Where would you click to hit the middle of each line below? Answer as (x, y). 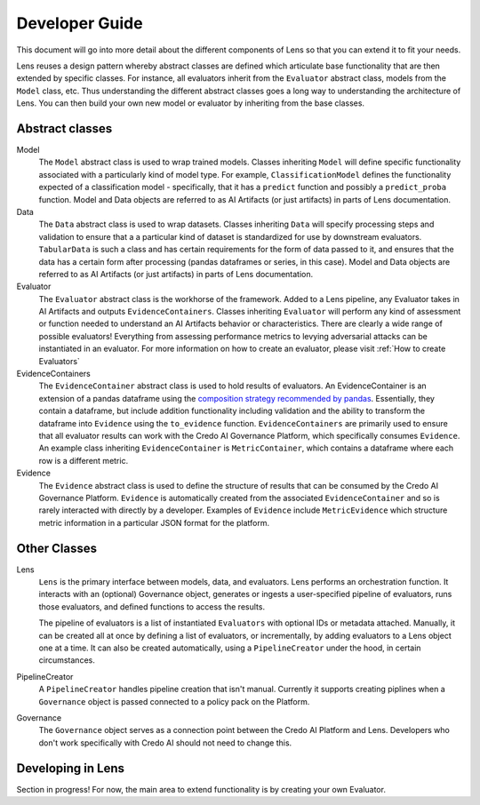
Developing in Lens (70, 768)
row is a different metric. (84, 460)
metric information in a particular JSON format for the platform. (154, 522)
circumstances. (67, 660)
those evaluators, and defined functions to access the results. (152, 606)
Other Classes (57, 548)
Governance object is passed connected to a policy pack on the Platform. (174, 701)
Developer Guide (80, 23)
